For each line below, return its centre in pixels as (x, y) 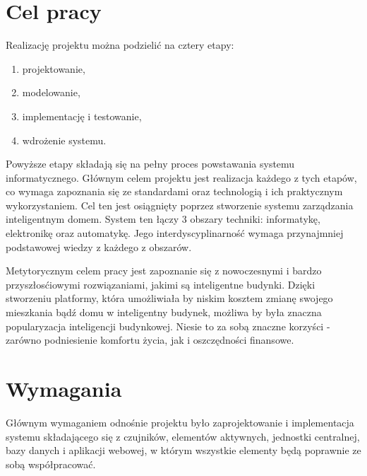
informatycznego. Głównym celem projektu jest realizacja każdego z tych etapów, (181, 177)
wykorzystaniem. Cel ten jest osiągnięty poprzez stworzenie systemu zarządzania (180, 205)
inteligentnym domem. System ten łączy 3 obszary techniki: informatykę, (163, 219)
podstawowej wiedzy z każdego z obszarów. (99, 246)
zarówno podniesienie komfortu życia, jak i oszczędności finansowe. (150, 340)
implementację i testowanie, (82, 116)
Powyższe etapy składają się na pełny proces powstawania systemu (150, 164)
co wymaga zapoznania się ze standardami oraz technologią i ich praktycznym (174, 191)
